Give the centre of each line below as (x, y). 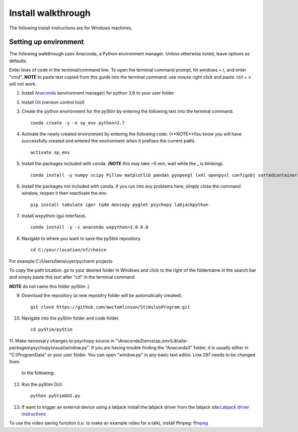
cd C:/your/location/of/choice (69, 250)
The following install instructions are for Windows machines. (71, 28)
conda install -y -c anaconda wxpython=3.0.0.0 (89, 227)
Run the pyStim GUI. (42, 384)
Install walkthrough (50, 13)
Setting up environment (46, 42)
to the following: (38, 373)
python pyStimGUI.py (55, 396)
